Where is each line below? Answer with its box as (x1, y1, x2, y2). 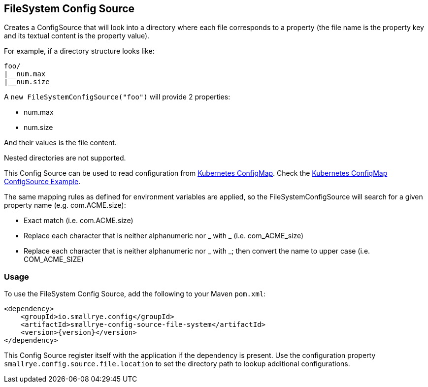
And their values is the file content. (4, 138, 117, 147)
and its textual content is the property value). (4, 32, 150, 40)
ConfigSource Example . (4, 177, 81, 186)
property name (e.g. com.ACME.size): (4, 201, 126, 210)
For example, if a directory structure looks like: (4, 47, 155, 56)
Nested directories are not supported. (4, 154, 126, 162)
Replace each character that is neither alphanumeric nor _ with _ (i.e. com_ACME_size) (24, 231, 304, 240)
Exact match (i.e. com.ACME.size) (24, 216, 133, 225)
